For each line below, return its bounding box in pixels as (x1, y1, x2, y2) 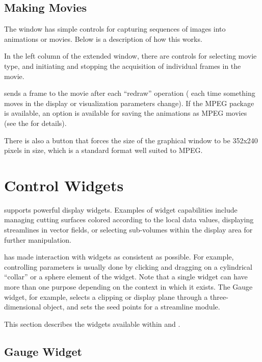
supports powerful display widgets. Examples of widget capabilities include (4, 204, 238, 215)
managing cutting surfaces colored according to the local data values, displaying (4, 214, 254, 225)
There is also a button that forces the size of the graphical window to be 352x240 (4, 135, 258, 145)
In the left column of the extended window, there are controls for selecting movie (4, 50, 257, 61)
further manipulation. (4, 234, 71, 245)
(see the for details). (4, 117, 67, 128)
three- (210, 291, 228, 302)
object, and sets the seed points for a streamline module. (43, 301, 220, 312)
